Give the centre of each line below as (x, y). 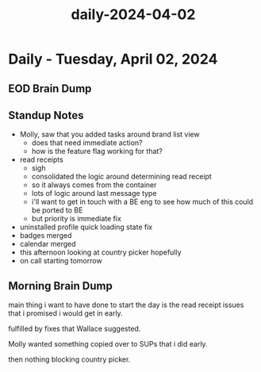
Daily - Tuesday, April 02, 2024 (113, 59)
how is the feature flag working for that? (97, 151)
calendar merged (48, 244)
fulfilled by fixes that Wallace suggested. (75, 329)
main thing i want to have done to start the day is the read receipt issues (126, 305)
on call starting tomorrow (61, 261)
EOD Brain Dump (50, 88)
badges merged (46, 236)
